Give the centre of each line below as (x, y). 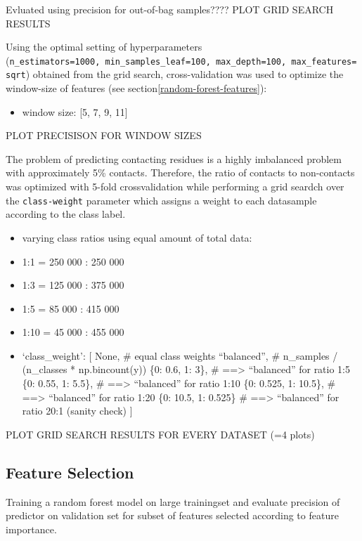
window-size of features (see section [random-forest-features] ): (136, 88)
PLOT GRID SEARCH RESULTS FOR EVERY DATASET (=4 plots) (160, 434)
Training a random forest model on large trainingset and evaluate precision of (173, 501)
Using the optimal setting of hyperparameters (104, 47)
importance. (31, 529)
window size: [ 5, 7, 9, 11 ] (75, 111)
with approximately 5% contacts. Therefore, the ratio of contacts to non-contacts (180, 172)
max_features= (324, 61)
